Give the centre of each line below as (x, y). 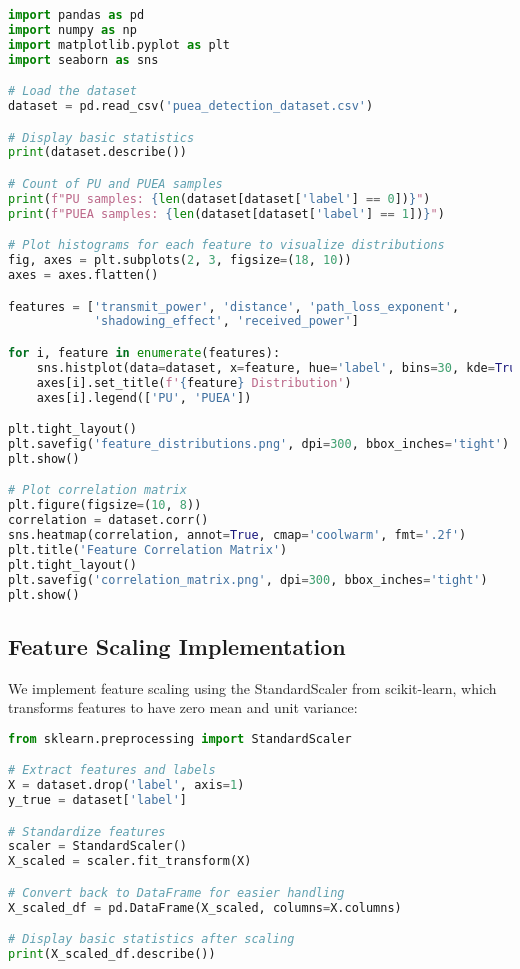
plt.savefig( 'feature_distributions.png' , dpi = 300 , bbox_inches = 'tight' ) (259, 443)
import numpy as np (72, 29)
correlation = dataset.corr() (108, 520)
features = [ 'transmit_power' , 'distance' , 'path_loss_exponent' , (234, 306)
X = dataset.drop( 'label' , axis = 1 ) (126, 785)
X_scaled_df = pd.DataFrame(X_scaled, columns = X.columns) (205, 907)
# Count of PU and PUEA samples (115, 183)
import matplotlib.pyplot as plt (119, 44)
